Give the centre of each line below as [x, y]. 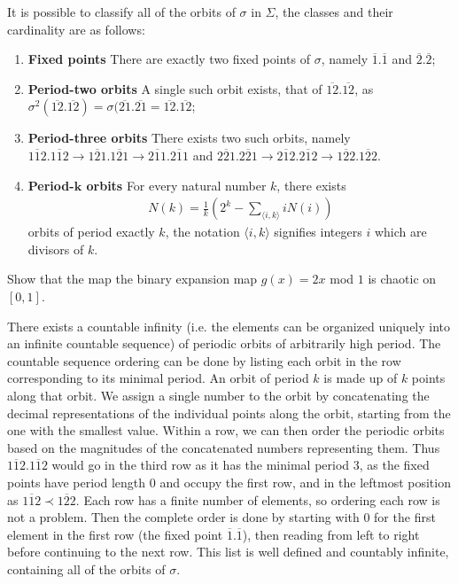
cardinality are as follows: [76, 29]
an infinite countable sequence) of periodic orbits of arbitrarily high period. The [224, 343]
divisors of [56, 249]
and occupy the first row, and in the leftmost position [305, 482]
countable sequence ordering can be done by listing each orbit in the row [204, 360]
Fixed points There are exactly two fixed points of [169, 59]
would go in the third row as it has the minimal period [201, 465]
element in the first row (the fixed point [115, 534]
